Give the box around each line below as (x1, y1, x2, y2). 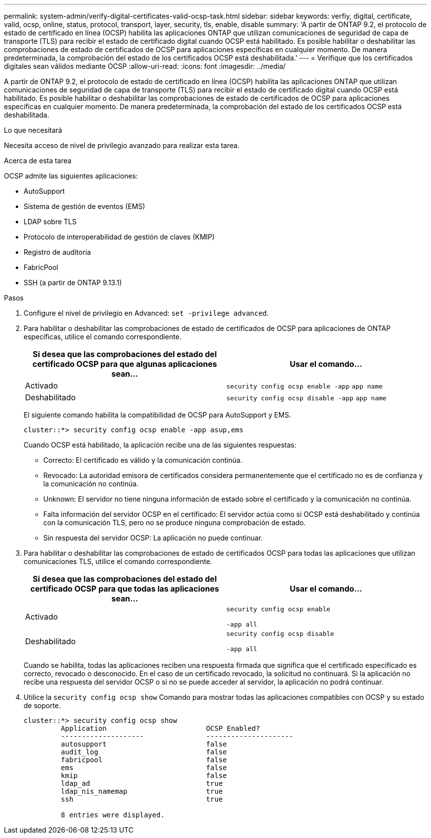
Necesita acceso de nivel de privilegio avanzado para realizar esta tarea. (4, 141, 240, 150)
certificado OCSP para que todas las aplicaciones (30, 584, 219, 594)
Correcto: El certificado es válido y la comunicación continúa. (43, 456, 243, 464)
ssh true (61, 795, 223, 803)
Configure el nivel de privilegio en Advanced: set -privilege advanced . (24, 309, 269, 317)
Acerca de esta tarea (4, 156, 72, 165)
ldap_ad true (61, 779, 223, 787)
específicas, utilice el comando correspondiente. (24, 332, 182, 341)
